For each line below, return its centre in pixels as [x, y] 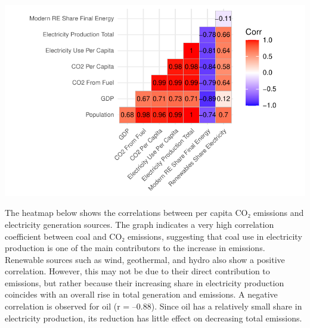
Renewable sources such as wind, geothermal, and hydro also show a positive [145, 259]
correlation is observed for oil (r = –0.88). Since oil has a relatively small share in [154, 306]
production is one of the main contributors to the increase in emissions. [135, 248]
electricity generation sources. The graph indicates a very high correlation [139, 224]
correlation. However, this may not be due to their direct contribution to [137, 271]
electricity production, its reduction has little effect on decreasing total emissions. [154, 318]
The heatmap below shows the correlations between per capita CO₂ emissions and [154, 213]
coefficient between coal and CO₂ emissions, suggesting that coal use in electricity [154, 236]
